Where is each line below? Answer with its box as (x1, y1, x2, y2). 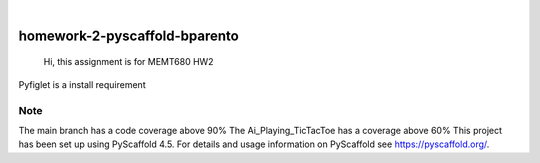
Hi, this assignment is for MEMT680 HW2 (43, 56, 214, 68)
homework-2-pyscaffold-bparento (18, 27, 239, 44)
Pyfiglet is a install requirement (18, 78, 146, 90)
